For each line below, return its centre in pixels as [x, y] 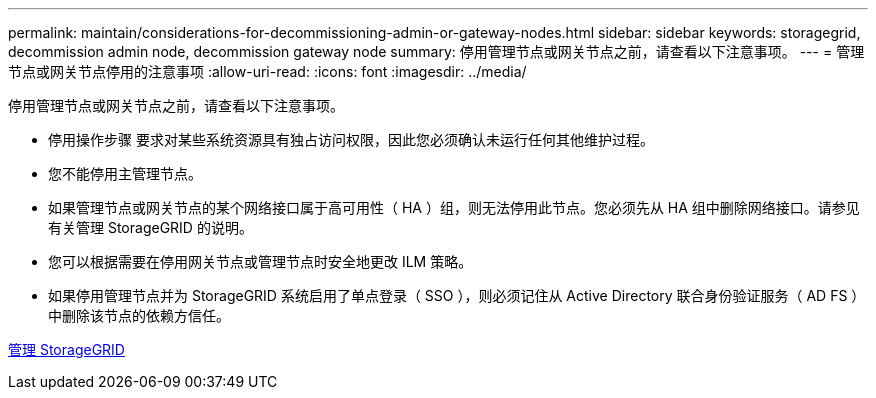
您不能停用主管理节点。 [125, 173]
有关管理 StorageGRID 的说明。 [150, 227]
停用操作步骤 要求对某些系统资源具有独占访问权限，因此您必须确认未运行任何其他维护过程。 [351, 139]
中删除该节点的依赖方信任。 [139, 315]
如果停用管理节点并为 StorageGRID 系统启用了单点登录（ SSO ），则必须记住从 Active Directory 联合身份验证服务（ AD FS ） [457, 295]
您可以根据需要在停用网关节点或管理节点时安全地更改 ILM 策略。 [260, 261]
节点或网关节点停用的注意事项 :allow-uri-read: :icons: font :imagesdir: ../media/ [267, 71]
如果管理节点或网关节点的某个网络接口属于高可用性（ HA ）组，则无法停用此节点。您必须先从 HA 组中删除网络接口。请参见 [454, 207]
